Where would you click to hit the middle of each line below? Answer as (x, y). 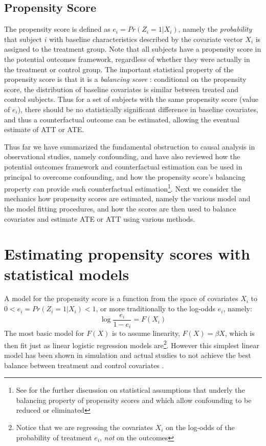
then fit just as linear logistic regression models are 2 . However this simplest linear (132, 344)
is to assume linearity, (146, 333)
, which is (240, 333)
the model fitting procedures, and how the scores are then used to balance (120, 208)
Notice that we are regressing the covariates (84, 427)
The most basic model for (44, 333)
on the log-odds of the (200, 427)
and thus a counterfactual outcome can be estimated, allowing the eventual (122, 119)
